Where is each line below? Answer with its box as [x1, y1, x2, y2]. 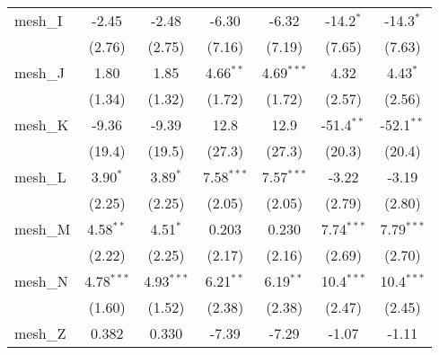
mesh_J [14, 62, 65, 83]
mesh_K [14, 114, 69, 135]
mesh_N [14, 271, 68, 291]
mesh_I [14, 10, 63, 31]
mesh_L [14, 166, 66, 187]
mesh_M [14, 218, 71, 239]
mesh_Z [14, 323, 66, 343]
